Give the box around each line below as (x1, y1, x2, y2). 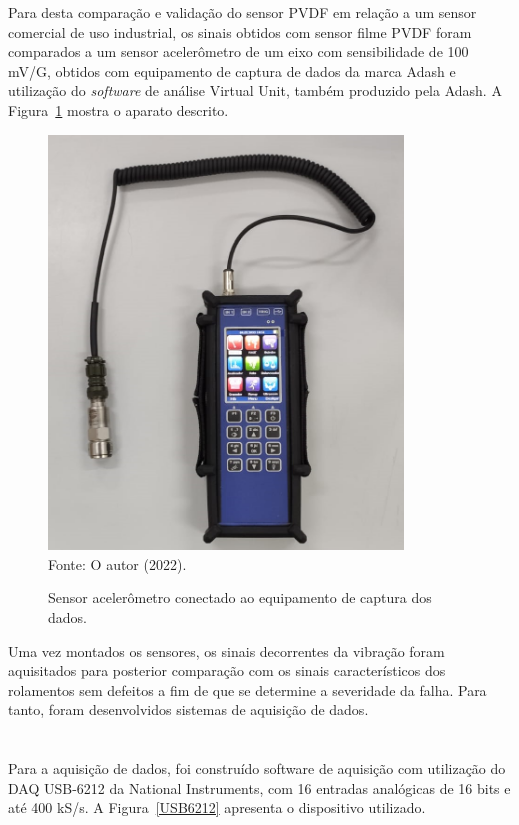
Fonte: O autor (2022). (48, 553, 187, 574)
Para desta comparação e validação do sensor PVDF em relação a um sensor (8, 2, 477, 22)
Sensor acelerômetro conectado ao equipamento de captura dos (48, 587, 432, 608)
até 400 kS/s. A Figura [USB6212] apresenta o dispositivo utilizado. (8, 797, 426, 818)
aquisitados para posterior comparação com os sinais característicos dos (8, 660, 446, 681)
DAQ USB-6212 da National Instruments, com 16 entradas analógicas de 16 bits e (8, 777, 511, 798)
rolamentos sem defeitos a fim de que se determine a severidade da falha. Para (8, 679, 487, 700)
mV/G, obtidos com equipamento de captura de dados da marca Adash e (8, 60, 456, 81)
